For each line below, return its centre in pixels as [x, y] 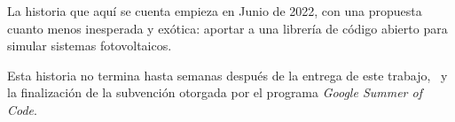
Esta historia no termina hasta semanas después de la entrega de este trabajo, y [227, 75]
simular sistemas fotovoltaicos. [90, 46]
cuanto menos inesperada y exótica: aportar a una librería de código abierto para [227, 28]
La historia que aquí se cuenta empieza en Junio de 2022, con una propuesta [215, 11]
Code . [22, 109]
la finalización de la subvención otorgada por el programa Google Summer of [215, 92]
